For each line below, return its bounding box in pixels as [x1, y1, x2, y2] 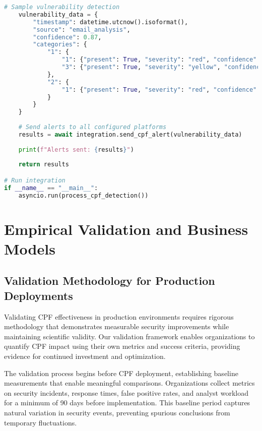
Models [4, 238, 55, 259]
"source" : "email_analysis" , [33, 26, 130, 33]
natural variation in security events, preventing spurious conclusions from [4, 407, 230, 418]
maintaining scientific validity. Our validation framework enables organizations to [4, 331, 255, 341]
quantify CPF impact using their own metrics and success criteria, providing [4, 341, 240, 351]
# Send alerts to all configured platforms [18, 124, 167, 131]
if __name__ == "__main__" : [4, 184, 98, 192]
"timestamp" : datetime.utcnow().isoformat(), [33, 18, 188, 26]
